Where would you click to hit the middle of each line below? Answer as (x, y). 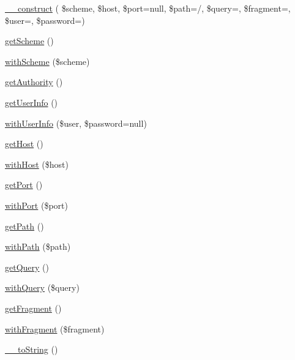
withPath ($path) (38, 246)
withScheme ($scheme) (47, 61)
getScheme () (29, 41)
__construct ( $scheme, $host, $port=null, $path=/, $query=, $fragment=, (148, 8)
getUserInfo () (32, 102)
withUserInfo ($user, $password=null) (76, 123)
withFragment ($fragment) (55, 328)
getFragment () (33, 308)
